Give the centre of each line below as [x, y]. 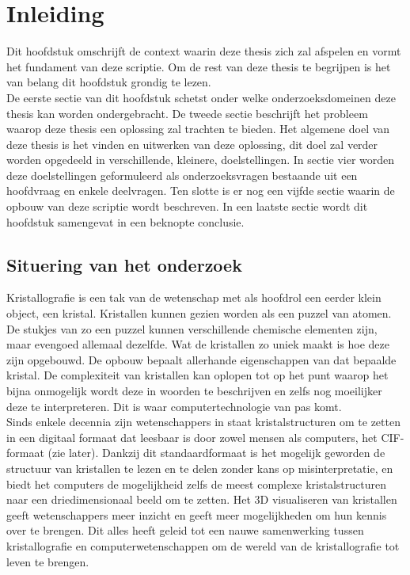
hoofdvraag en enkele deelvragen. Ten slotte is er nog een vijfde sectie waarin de [201, 190]
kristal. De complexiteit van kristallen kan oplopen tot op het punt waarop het [197, 375]
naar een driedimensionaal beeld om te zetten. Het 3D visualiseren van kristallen [202, 499]
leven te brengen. [48, 561]
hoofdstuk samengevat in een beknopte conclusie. [125, 221]
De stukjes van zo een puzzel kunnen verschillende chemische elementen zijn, [192, 328]
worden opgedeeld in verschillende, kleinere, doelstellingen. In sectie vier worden [201, 160]
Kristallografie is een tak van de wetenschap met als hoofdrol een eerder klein [194, 297]
